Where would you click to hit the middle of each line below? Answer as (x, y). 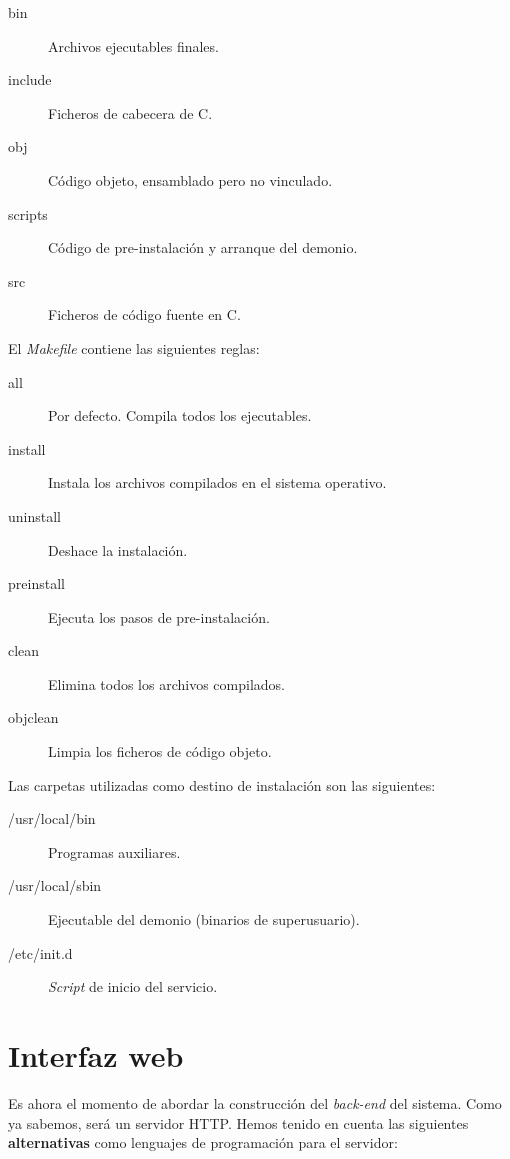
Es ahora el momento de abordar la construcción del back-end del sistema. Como (255, 1102)
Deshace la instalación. (118, 549)
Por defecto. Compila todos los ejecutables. (180, 415)
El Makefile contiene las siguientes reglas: (134, 347)
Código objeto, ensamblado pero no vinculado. (190, 179)
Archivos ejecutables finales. (133, 45)
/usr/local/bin (52, 818)
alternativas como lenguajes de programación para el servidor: (203, 1142)
